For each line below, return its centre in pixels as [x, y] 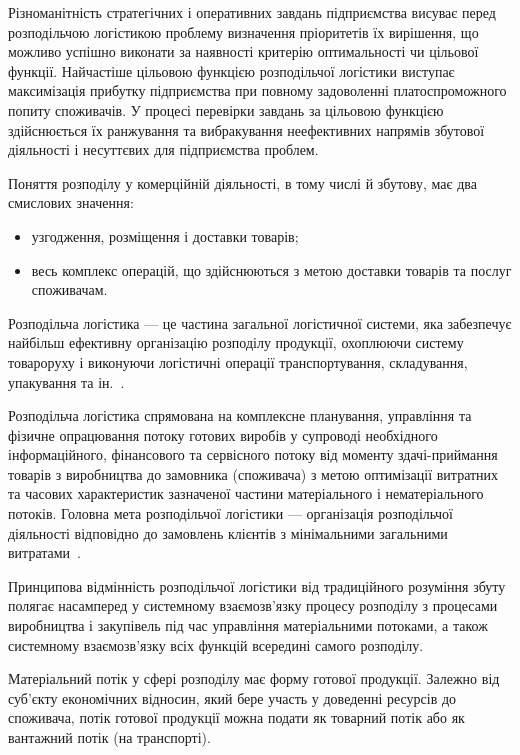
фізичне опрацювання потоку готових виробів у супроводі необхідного [223, 434]
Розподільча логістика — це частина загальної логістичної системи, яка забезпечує [260, 322]
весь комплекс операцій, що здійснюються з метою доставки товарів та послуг [271, 269]
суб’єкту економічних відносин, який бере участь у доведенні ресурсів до [232, 697]
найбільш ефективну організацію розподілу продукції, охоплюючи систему [236, 342]
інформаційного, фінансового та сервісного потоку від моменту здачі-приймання [253, 454]
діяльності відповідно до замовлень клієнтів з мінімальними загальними [228, 532]
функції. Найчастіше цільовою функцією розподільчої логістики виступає [231, 70]
